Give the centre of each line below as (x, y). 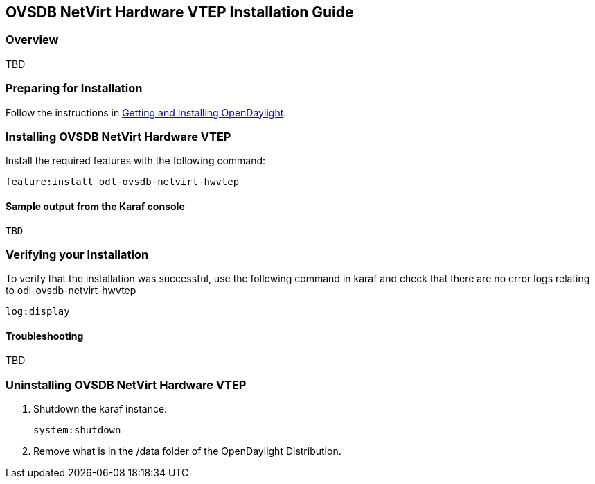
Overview (32, 40)
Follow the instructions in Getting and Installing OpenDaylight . (146, 112)
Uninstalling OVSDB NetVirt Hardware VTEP (126, 384)
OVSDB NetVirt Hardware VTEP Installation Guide (180, 12)
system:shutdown (77, 430)
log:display (38, 312)
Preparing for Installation (74, 88)
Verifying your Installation (77, 254)
